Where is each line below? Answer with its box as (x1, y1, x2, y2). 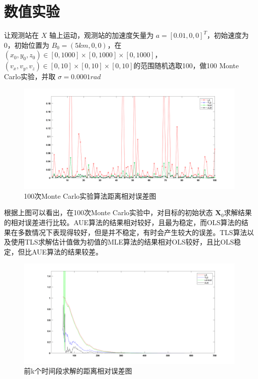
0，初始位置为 (4, 39, 49, 50)
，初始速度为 (207, 30, 249, 40)
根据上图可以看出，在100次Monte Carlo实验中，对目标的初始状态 (4, 207, 213, 218)
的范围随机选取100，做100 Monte (133, 60, 239, 71)
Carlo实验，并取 (4, 71, 56, 82)
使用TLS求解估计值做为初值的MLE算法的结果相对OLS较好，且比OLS (10, 237, 234, 247)
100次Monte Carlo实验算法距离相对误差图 (24, 190, 157, 201)
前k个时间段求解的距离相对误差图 (24, 366, 132, 376)
